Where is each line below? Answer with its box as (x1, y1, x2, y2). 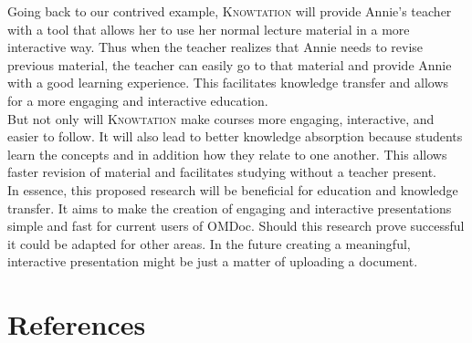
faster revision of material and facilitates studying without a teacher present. (7, 162, 436, 182)
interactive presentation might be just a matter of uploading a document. (7, 252, 418, 271)
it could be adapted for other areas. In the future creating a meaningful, (7, 234, 411, 253)
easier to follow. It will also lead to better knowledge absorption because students (7, 127, 463, 146)
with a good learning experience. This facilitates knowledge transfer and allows (7, 73, 449, 92)
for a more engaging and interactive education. (7, 90, 268, 109)
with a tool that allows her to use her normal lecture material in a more (7, 19, 410, 38)
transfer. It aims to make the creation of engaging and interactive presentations (7, 198, 452, 217)
